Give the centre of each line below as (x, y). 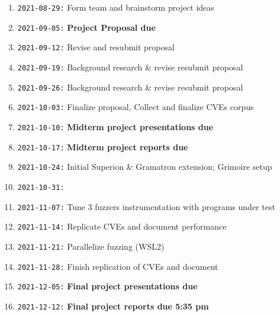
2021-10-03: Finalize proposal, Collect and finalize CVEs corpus (136, 107)
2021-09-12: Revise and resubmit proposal (96, 47)
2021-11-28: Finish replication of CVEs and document (118, 266)
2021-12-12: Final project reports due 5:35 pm (113, 306)
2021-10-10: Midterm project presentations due (115, 126)
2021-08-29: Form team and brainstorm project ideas (116, 7)
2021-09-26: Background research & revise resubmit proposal (130, 87)
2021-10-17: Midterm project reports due (103, 146)
